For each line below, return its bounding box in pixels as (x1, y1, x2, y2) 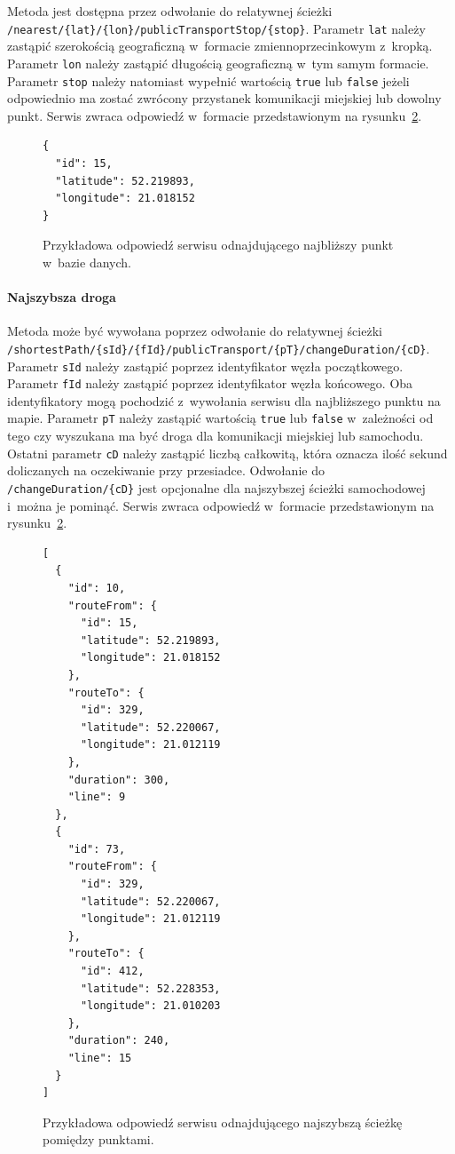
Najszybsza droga (7, 288, 116, 306)
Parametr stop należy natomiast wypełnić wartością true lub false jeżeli (7, 71, 410, 90)
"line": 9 (67, 791, 126, 804)
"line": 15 (67, 1052, 132, 1065)
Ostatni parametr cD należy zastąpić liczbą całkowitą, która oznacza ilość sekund (7, 443, 448, 462)
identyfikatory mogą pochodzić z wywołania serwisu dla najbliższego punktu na (7, 391, 441, 410)
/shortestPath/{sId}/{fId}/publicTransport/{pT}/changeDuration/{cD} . (7, 338, 430, 357)
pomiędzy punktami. (43, 1130, 154, 1149)
